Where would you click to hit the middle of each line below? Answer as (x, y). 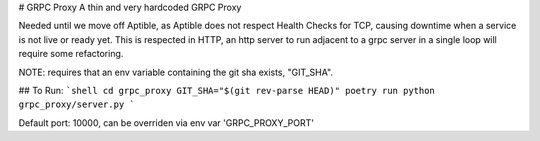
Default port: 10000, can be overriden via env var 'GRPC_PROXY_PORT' (166, 122)
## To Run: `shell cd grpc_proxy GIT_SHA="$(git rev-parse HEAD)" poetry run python (226, 90)
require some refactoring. (71, 54)
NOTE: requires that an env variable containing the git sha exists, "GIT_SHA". (176, 72)
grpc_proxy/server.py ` (76, 104)
